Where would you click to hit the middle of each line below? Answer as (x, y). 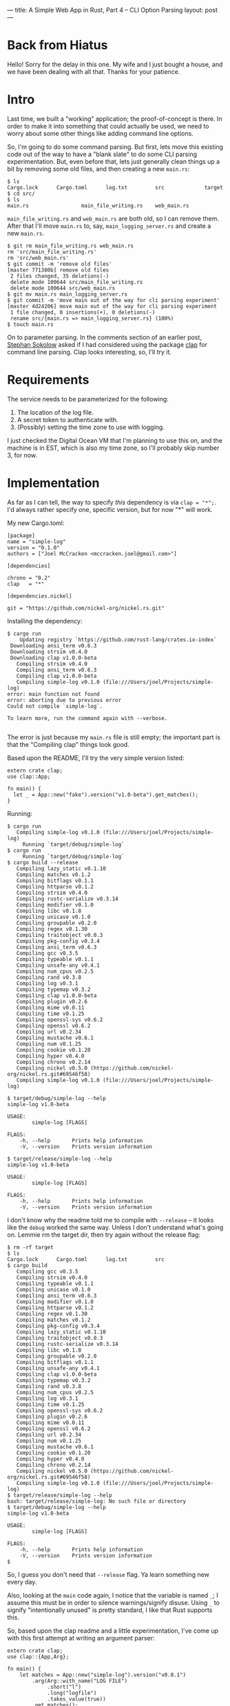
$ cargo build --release (43, 862)
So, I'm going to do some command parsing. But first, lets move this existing (115, 146)
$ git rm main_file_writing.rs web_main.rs (71, 246)
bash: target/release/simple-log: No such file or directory (97, 1501)
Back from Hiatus (57, 45)
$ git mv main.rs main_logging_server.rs (67, 294)
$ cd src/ (21, 193)
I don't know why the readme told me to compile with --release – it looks (111, 1220)
